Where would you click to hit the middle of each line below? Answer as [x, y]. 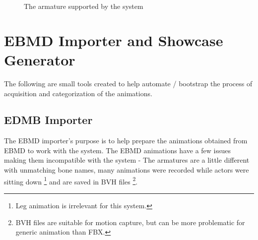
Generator [40, 59]
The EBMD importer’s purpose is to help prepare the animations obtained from [126, 141]
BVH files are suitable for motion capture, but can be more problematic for [130, 222]
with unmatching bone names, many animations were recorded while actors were [127, 170]
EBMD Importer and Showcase [114, 40]
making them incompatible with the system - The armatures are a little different [127, 160]
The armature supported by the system [84, 6]
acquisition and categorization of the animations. [78, 93]
